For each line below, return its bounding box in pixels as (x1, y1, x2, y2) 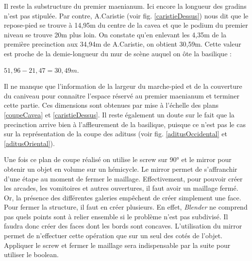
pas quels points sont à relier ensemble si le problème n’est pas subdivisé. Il (4, 211, 228, 221)
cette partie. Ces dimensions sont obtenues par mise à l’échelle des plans (4, 100, 219, 110)
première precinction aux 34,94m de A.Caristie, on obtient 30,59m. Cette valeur (4, 39, 241, 49)
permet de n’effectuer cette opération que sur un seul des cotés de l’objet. (4, 230, 222, 241)
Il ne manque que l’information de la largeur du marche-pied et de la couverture (4, 81, 242, 91)
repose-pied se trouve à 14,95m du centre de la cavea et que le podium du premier (4, 20, 248, 30)
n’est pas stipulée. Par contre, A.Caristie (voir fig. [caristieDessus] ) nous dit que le (4, 10, 249, 20)
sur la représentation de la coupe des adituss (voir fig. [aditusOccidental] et (4, 129, 227, 139)
